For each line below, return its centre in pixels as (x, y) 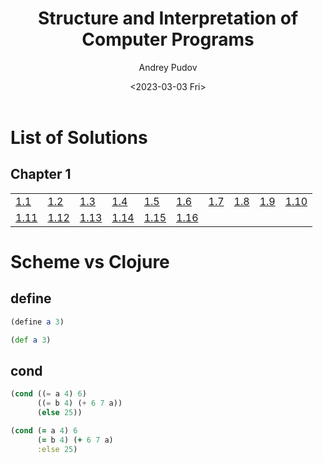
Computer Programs (168, 39)
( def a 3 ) (31, 340)
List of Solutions (79, 137)
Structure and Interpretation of (168, 18)
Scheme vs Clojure (90, 261)
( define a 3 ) (37, 322)
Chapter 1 (41, 174)
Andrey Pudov (168, 67)
